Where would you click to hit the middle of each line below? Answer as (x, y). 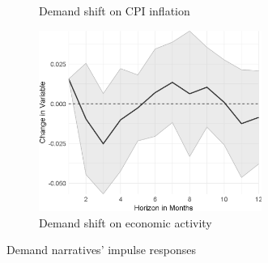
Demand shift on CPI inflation (115, 11)
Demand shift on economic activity (125, 222)
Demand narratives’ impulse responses (102, 250)
